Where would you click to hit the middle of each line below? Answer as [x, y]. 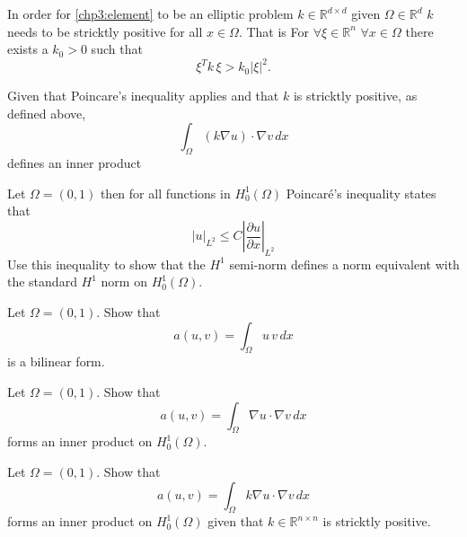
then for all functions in [165, 193]
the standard [42, 282]
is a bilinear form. [56, 361]
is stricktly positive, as [355, 96]
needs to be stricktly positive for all [105, 31]
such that [117, 49]
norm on [124, 282]
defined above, [47, 113]
